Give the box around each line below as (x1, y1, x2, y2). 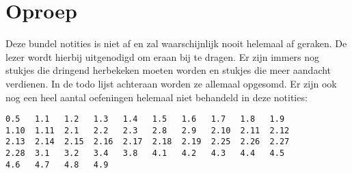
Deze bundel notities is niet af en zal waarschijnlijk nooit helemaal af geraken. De (5, 36, 347, 51)
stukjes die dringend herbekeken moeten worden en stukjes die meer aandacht (5, 63, 331, 77)
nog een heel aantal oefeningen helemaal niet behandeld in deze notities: (5, 90, 308, 104)
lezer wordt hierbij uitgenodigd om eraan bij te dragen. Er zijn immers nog (5, 49, 320, 64)
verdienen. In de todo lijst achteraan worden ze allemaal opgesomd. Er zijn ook (5, 76, 337, 90)
